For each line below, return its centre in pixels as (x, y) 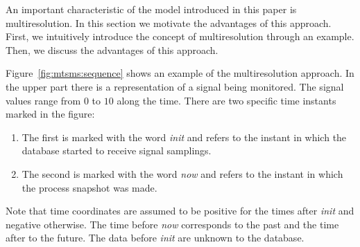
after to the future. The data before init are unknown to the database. (155, 238)
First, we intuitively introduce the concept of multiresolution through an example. (180, 36)
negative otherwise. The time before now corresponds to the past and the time (172, 224)
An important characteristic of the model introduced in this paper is (151, 9)
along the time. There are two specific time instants (226, 100)
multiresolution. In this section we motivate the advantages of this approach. (169, 22)
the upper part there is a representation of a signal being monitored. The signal (175, 86)
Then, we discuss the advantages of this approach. (112, 49)
